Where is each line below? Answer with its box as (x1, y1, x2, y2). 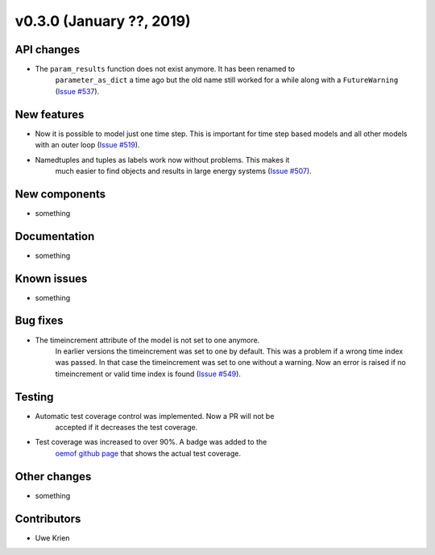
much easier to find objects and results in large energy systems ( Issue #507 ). (55, 166, 312, 176)
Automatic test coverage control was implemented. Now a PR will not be (35, 411, 275, 420)
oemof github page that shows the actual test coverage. (55, 448, 242, 458)
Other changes (14, 470, 92, 483)
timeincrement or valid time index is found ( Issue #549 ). (55, 369, 242, 379)
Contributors (14, 512, 81, 525)
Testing (14, 390, 54, 404)
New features (14, 107, 85, 121)
